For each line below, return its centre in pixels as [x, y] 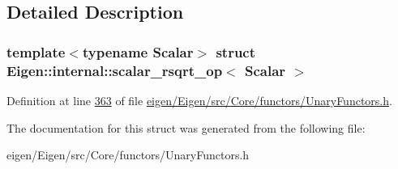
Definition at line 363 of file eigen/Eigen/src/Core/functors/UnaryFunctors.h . [199, 100]
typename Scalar [138, 51]
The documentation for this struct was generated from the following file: [186, 127]
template [36, 51]
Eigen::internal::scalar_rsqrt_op [115, 70]
